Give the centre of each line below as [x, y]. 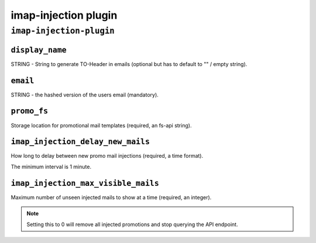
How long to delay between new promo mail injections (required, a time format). [107, 156]
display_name [39, 50]
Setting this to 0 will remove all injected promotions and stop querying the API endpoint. [132, 224]
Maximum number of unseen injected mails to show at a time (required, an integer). [111, 197]
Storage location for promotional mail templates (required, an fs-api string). [101, 125]
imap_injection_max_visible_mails [85, 183]
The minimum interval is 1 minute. [51, 166]
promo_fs [30, 111]
